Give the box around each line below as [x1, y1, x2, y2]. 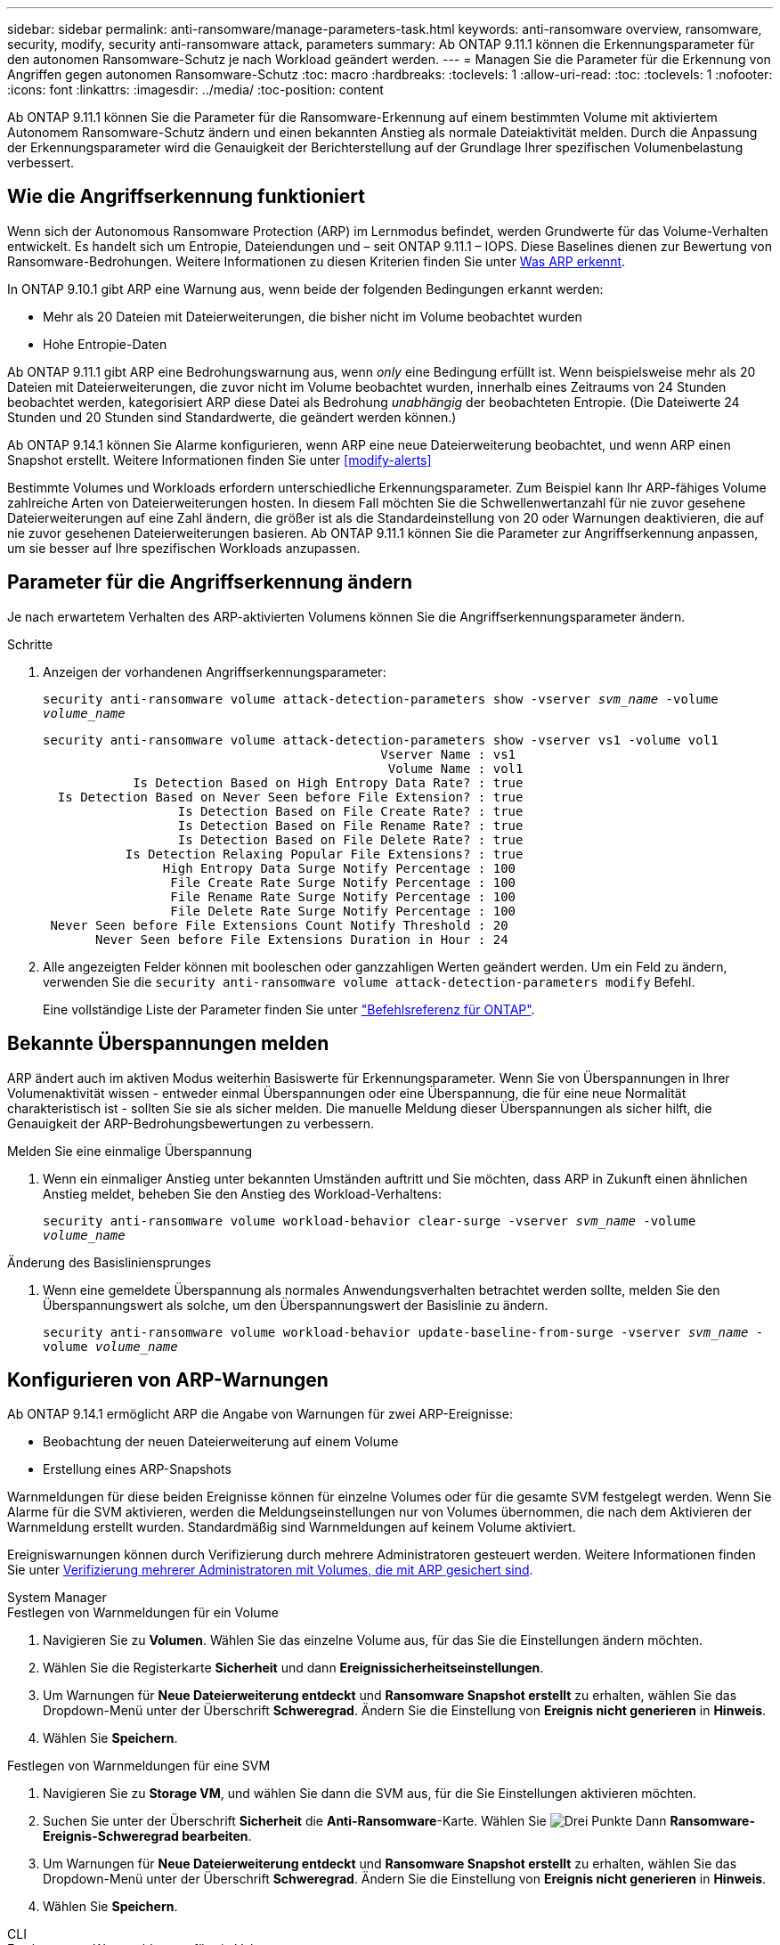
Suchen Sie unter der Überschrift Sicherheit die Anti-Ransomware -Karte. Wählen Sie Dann [43, 1813, 667, 1829]
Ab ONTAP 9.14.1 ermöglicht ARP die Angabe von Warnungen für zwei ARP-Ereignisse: [7, 1406, 513, 1422]
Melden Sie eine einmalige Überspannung [7, 1143, 253, 1159]
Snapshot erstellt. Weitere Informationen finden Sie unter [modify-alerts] [7, 452, 432, 468]
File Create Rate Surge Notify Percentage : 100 [170, 875, 516, 890]
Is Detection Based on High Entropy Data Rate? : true [133, 775, 524, 790]
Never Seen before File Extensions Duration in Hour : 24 [95, 932, 508, 947]
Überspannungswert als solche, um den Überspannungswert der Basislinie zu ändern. [43, 1297, 548, 1313]
